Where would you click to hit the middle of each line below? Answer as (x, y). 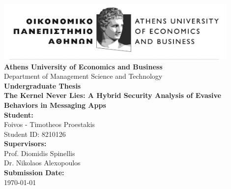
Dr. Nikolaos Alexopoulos (42, 163)
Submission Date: (34, 173)
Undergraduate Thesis (43, 85)
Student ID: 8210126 (35, 134)
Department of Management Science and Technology (83, 76)
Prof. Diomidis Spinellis (40, 153)
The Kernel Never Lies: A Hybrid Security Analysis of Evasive (113, 95)
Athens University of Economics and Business (83, 66)
